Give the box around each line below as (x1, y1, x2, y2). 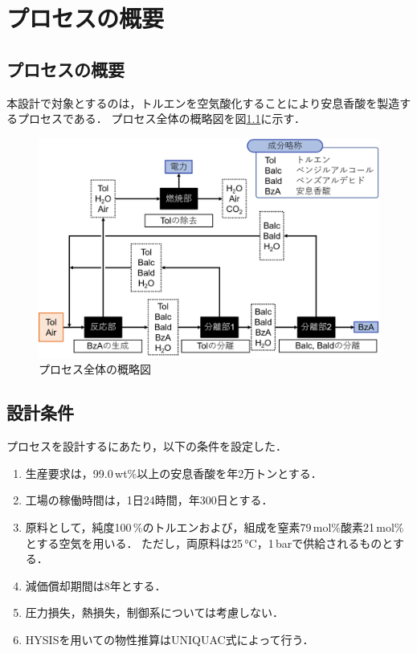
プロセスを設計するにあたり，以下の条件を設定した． (6, 438, 288, 455)
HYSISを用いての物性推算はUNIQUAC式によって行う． (25, 631, 314, 648)
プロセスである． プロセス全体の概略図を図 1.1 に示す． (17, 110, 305, 127)
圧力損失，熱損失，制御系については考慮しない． (25, 604, 284, 621)
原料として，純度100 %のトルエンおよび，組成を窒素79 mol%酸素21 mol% (25, 519, 404, 536)
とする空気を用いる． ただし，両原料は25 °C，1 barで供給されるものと (25, 534, 393, 551)
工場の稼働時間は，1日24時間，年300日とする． (25, 492, 273, 508)
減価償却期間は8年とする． (25, 577, 166, 594)
